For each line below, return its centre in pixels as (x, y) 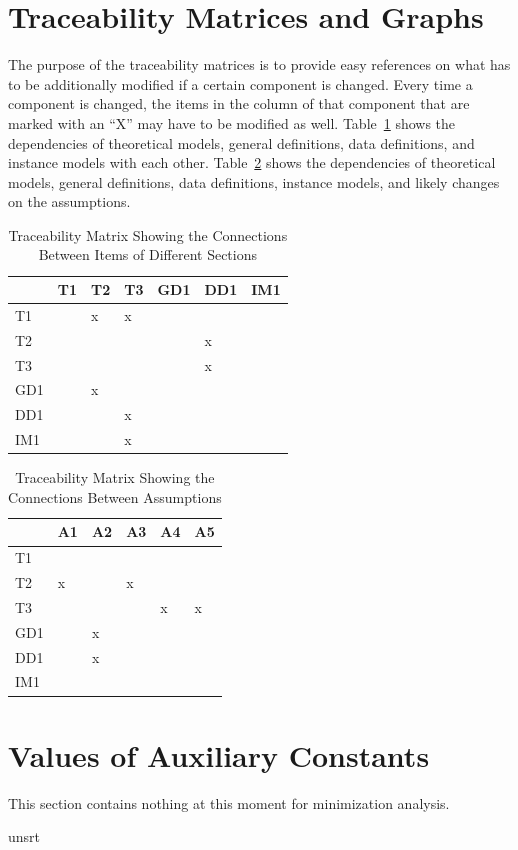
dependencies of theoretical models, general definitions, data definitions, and (241, 142)
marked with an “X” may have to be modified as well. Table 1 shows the (232, 122)
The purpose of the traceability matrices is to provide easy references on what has (259, 64)
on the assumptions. (69, 201)
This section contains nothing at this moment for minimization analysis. (229, 802)
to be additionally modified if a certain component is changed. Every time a (240, 83)
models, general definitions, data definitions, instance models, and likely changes (254, 181)
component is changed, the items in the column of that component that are (239, 103)
